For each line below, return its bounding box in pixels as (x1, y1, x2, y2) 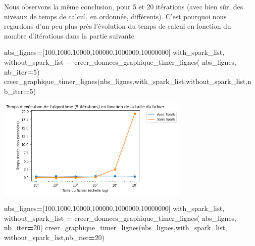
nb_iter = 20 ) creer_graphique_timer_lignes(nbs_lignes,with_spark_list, (4, 222, 227, 233)
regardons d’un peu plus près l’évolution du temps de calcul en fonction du (4, 21, 231, 31)
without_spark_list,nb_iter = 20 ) (4, 232, 104, 242)
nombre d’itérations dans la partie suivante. (4, 30, 136, 41)
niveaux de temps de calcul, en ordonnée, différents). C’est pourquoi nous (4, 11, 227, 21)
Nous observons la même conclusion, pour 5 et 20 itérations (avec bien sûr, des (4, 1, 243, 11)
